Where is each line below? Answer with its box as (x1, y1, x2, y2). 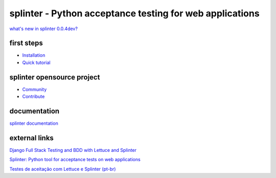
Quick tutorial (22, 59, 51, 65)
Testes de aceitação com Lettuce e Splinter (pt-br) (9, 166, 116, 172)
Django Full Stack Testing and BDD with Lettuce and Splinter (9, 147, 137, 153)
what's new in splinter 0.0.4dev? (9, 26, 78, 32)
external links (9, 133, 54, 142)
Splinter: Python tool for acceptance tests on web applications (9, 157, 141, 163)
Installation (22, 52, 45, 58)
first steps (9, 39, 43, 48)
